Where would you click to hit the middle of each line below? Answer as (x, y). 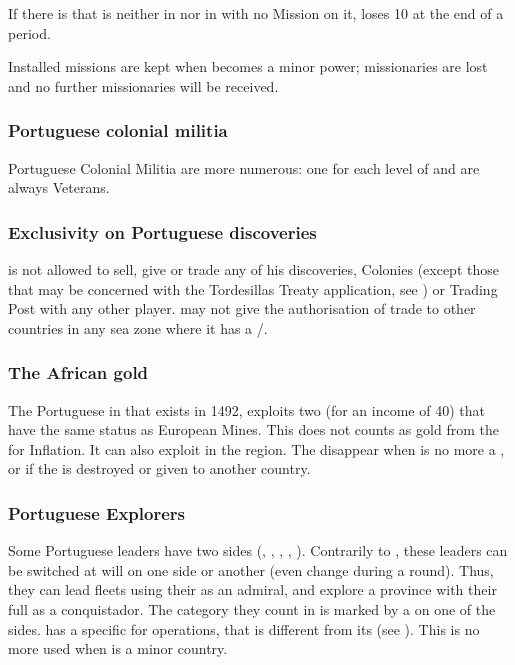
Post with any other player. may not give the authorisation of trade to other (242, 308)
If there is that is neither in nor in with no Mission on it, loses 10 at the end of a (256, 13)
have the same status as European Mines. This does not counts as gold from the (253, 429)
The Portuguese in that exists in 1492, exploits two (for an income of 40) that (246, 409)
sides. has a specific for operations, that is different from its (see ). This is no (244, 628)
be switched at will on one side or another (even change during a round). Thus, (251, 569)
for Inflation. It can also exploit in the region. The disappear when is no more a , (256, 448)
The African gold (78, 372)
